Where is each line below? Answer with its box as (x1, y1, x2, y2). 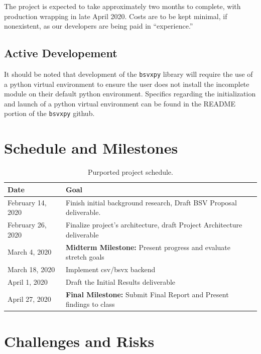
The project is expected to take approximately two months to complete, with (4, 1, 241, 11)
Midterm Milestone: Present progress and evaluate (66, 242, 231, 252)
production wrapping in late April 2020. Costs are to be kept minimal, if (4, 11, 227, 21)
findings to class (66, 299, 115, 309)
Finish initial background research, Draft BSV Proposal (66, 197, 237, 207)
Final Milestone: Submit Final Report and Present (66, 289, 229, 299)
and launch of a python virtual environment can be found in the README (4, 98, 235, 108)
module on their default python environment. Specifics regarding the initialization (4, 88, 256, 99)
